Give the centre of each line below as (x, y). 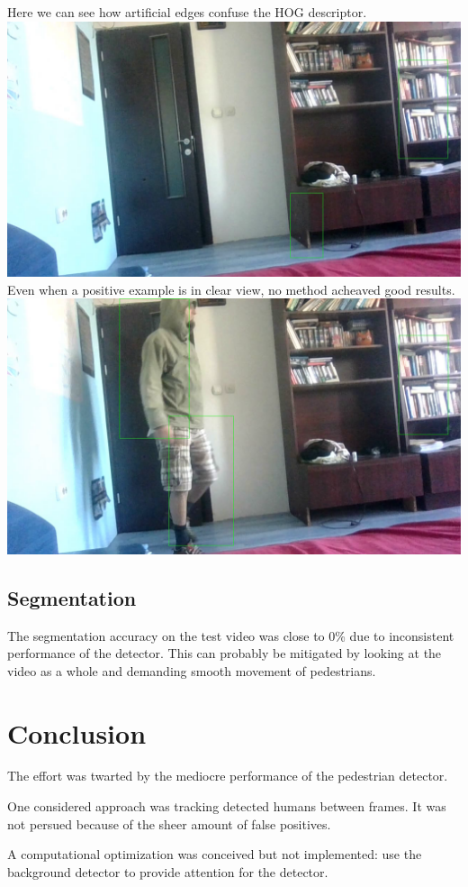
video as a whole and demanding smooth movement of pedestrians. (192, 670)
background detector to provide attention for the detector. (168, 871)
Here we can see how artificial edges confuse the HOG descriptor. (187, 12)
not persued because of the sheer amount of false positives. (169, 823)
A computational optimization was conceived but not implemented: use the (215, 854)
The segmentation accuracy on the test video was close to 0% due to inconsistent (231, 635)
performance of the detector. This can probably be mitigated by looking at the (225, 653)
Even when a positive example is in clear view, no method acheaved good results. (231, 289)
